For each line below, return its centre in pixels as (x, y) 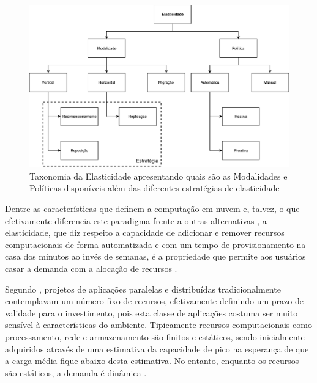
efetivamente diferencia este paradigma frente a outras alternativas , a (136, 220)
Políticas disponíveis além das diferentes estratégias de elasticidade (155, 188)
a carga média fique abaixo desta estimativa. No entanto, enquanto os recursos (152, 361)
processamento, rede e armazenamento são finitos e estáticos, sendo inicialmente (155, 336)
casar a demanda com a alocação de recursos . (91, 268)
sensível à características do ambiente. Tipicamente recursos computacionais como (158, 325)
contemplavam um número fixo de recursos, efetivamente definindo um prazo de (154, 301)
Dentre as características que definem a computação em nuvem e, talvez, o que (152, 209)
